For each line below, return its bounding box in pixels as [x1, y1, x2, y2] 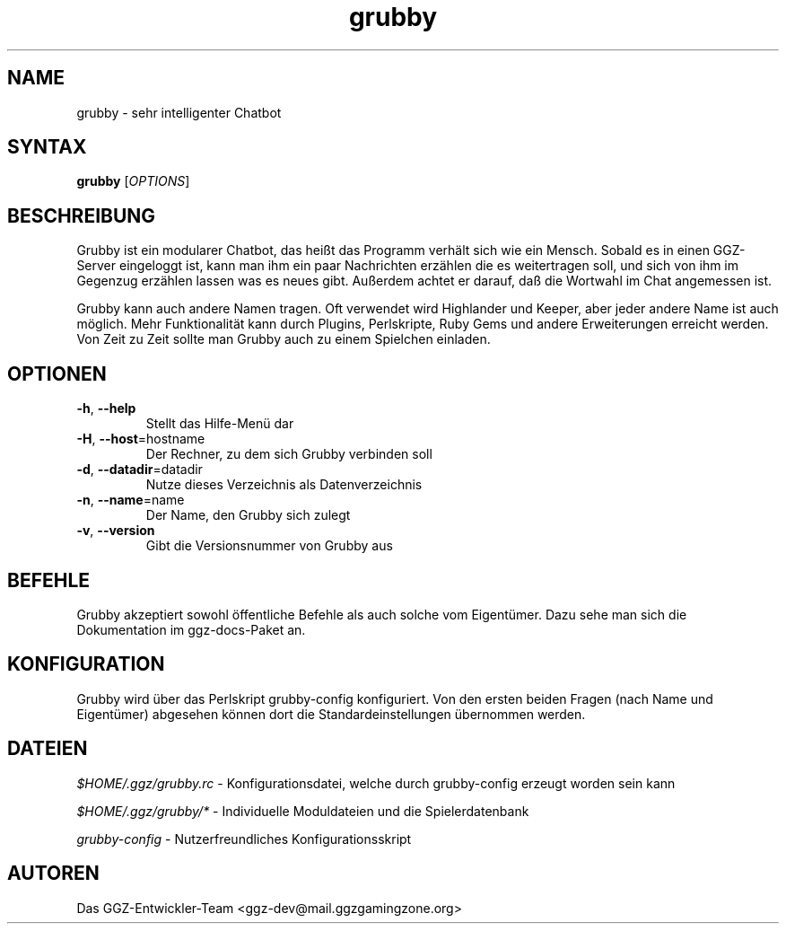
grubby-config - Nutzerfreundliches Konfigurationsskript [76, 830, 412, 847]
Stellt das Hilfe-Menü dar [145, 416, 294, 432]
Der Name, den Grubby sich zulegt [145, 507, 351, 523]
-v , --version [76, 523, 155, 539]
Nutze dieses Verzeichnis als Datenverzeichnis [145, 477, 423, 493]
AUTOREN [7, 862, 100, 885]
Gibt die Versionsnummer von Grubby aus [145, 538, 393, 554]
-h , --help [76, 400, 136, 417]
